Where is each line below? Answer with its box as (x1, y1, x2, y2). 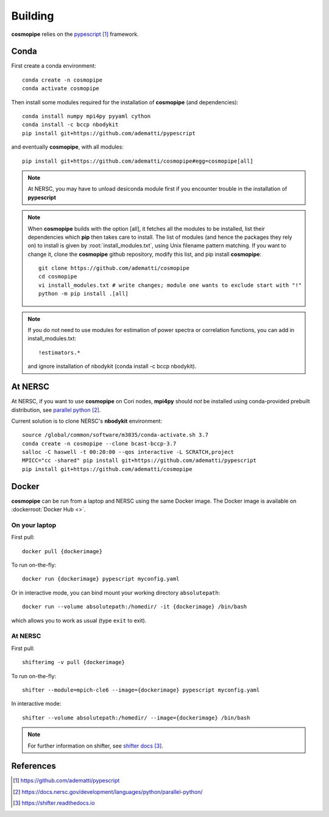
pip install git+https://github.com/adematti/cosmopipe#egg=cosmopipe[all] (22, 157, 253, 164)
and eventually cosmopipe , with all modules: (11, 143, 124, 150)
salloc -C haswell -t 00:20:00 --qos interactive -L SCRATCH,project (22, 448, 235, 456)
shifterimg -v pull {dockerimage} (22, 659, 125, 666)
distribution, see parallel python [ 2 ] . (11, 406, 101, 414)
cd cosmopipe (38, 273, 77, 280)
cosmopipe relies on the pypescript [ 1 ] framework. (11, 30, 140, 38)
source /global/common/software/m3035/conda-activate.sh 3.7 (22, 431, 208, 439)
